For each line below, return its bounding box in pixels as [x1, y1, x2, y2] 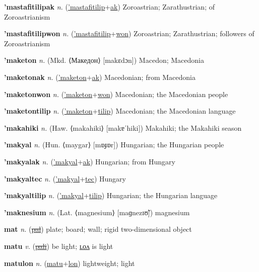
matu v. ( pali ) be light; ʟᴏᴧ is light [4, 240, 113, 251]
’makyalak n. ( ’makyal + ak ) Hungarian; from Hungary [4, 156, 175, 166]
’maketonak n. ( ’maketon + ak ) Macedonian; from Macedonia [4, 71, 196, 82]
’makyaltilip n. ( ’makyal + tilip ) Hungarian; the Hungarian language [4, 190, 218, 201]
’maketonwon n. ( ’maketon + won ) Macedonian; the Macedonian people [4, 88, 228, 99]
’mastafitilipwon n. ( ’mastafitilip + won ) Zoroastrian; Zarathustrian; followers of [4, 28, 254, 39]
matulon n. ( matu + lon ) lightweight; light [4, 257, 135, 268]
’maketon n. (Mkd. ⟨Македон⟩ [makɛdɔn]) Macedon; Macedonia [4, 55, 204, 65]
